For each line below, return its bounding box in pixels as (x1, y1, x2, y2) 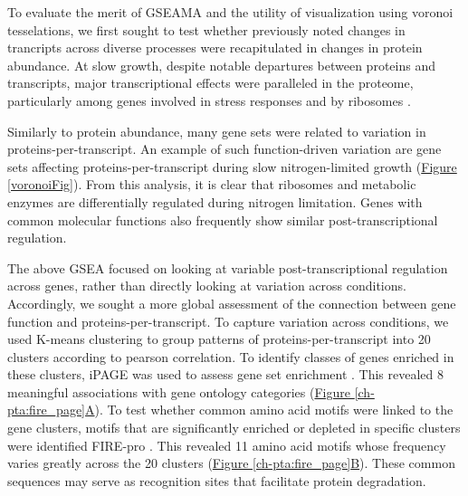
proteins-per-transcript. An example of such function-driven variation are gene (7, 139, 442, 158)
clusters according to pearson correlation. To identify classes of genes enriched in (7, 347, 454, 366)
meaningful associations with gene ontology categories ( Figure (7, 382, 350, 401)
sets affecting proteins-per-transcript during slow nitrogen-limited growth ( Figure (7, 157, 457, 176)
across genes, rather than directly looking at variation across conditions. (7, 276, 406, 295)
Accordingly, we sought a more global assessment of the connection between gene (7, 293, 456, 312)
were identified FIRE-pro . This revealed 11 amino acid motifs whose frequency (7, 435, 446, 454)
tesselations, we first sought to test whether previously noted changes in (7, 20, 406, 39)
